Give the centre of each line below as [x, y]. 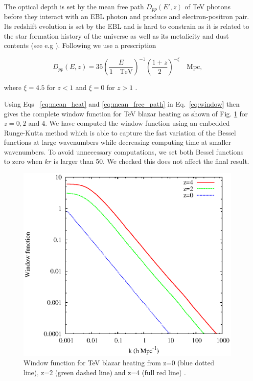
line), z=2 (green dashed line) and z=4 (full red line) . [105, 372]
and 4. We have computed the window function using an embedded [129, 123]
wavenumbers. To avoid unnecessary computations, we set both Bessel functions [124, 151]
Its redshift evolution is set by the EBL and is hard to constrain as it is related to [127, 26]
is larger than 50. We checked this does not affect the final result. [151, 161]
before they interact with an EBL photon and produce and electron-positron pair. [126, 16]
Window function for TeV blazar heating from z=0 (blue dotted [119, 363]
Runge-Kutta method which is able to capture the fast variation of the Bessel [120, 132]
